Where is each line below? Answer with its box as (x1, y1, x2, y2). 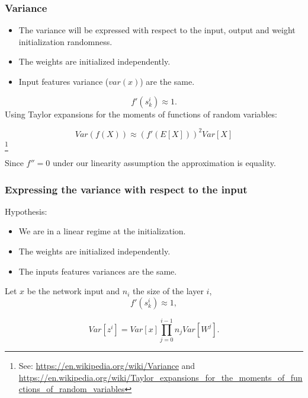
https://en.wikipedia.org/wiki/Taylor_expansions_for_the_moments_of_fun (18, 371, 303, 383)
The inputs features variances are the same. (18, 265, 177, 277)
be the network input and (27, 285, 120, 297)
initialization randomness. (18, 35, 113, 47)
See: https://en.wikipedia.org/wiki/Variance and (18, 359, 195, 371)
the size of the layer (133, 285, 204, 297)
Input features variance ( (18, 75, 109, 87)
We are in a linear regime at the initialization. (18, 225, 186, 237)
